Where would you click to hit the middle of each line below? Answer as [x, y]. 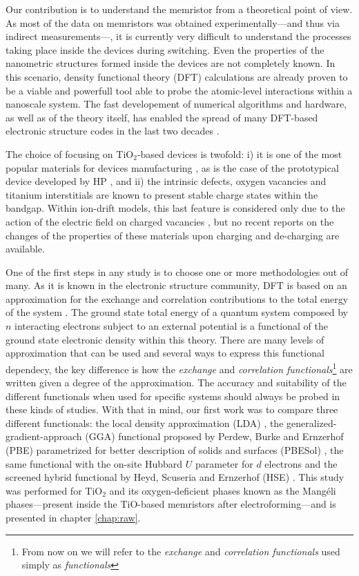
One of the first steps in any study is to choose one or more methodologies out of [177, 271]
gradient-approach [44, 436]
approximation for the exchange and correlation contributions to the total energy [177, 298]
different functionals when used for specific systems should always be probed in [173, 396]
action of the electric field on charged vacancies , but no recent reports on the [170, 221]
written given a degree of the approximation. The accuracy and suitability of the [176, 383]
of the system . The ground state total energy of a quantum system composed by [177, 312]
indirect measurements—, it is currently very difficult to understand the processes [178, 36]
